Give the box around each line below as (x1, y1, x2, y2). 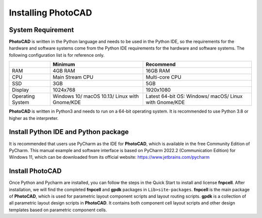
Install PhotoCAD (9, 167, 62, 175)
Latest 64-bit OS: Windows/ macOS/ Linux (146, 93, 243, 100)
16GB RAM (146, 67, 170, 74)
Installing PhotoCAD (9, 7, 92, 18)
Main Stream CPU (52, 74, 94, 81)
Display (12, 86, 29, 93)
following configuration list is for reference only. (9, 52, 105, 58)
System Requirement (9, 26, 74, 34)
